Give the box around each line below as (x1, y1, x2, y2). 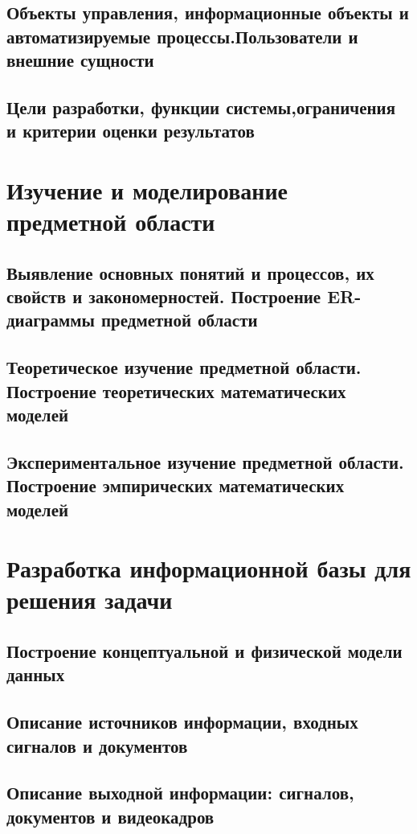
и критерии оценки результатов (6, 118, 255, 143)
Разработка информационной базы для (6, 552, 411, 585)
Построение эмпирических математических (6, 473, 345, 498)
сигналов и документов (6, 733, 188, 758)
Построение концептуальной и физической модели (6, 638, 403, 663)
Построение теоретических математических (6, 378, 346, 403)
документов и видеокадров (6, 803, 215, 828)
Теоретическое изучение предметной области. (6, 355, 362, 380)
